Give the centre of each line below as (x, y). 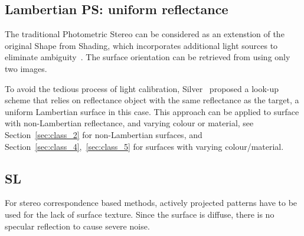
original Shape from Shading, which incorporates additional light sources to (141, 45)
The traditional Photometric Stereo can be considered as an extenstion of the (145, 34)
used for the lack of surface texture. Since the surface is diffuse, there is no (140, 214)
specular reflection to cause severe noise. (77, 226)
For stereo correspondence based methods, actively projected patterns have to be (151, 203)
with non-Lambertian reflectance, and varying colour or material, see (129, 123)
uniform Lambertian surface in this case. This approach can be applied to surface (152, 111)
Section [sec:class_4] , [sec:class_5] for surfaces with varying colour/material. (144, 146)
